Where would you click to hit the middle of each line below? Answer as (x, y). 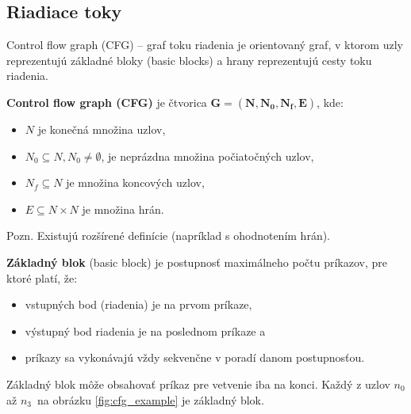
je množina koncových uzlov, (135, 182)
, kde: (330, 102)
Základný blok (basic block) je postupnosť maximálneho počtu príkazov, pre (197, 262)
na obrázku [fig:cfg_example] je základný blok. (150, 399)
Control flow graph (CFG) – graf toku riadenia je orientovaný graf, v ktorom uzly (205, 45)
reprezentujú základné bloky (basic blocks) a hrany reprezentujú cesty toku (189, 60)
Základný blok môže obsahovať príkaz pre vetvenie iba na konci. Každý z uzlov (198, 384)
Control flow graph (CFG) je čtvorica (107, 102)
